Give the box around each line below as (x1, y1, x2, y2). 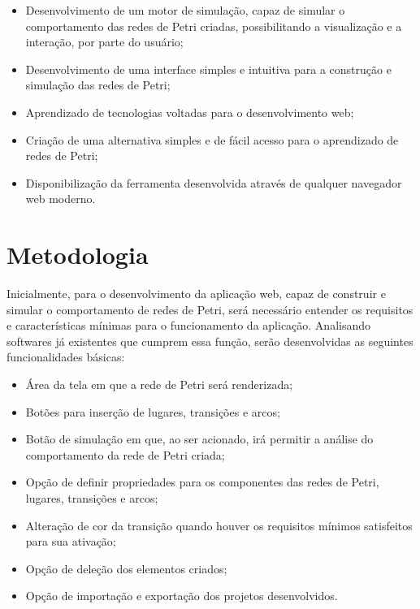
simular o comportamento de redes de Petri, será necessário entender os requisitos (6, 300, 414, 317)
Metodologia (6, 238, 149, 271)
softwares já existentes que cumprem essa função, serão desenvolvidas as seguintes (6, 332, 414, 349)
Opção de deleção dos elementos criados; (25, 559, 227, 577)
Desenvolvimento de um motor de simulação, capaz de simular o (25, 2, 345, 18)
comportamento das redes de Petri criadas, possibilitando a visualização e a (25, 17, 402, 34)
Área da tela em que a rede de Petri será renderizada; (25, 376, 293, 393)
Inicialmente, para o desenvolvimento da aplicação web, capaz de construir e (6, 285, 386, 302)
